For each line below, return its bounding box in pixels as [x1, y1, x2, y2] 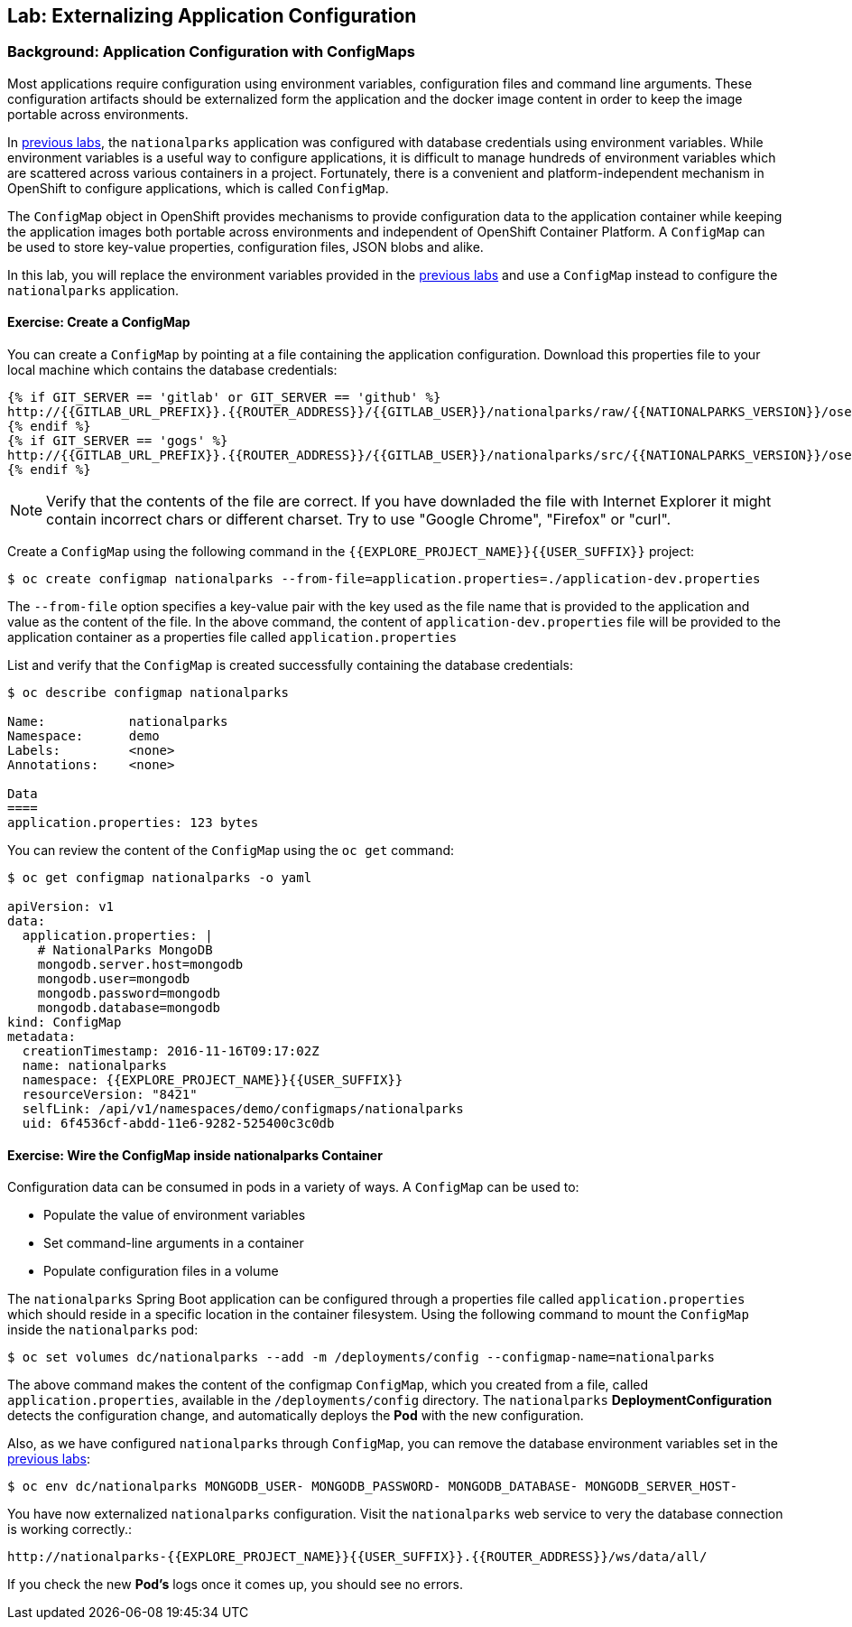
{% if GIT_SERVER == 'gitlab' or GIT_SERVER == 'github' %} [7, 390, 441, 405]
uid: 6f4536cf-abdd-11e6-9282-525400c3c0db [22, 1116, 335, 1131]
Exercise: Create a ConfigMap [7, 314, 190, 330]
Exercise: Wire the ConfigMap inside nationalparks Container [7, 1147, 383, 1163]
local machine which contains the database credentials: [7, 362, 338, 378]
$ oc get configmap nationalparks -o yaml [7, 870, 312, 886]
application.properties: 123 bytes [7, 815, 259, 831]
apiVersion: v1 [7, 899, 115, 915]
